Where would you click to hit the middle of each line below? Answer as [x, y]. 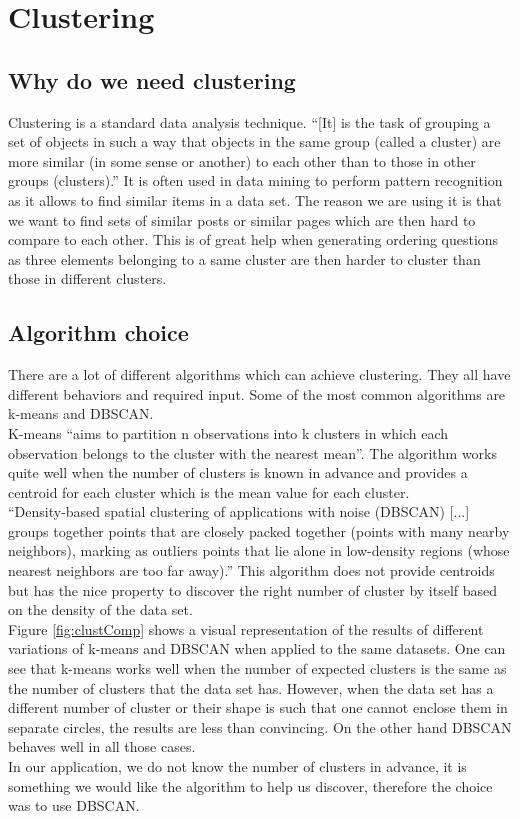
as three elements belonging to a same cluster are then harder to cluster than [244, 258]
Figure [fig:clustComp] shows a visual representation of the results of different [246, 628]
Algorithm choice [98, 332]
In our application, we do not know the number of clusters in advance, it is [237, 766]
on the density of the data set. [100, 609]
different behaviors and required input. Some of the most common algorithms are [257, 393]
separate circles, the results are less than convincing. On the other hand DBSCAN [260, 726]
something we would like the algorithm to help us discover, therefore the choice [250, 785]
